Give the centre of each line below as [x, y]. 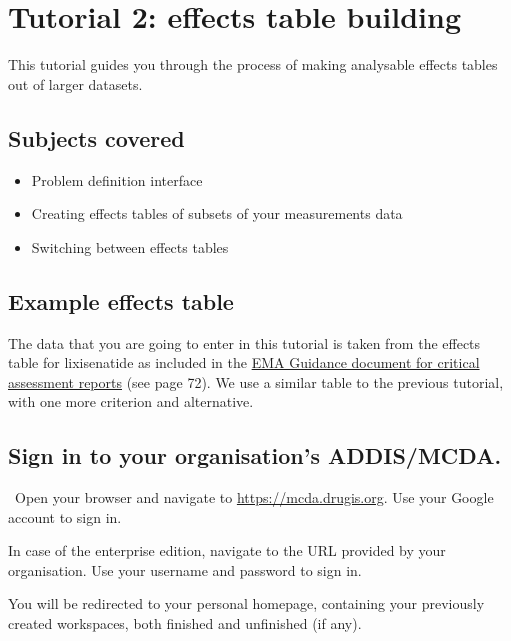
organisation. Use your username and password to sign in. [185, 569]
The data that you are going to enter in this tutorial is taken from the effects [244, 342]
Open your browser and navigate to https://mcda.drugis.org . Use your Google [254, 497]
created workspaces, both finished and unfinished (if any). [185, 623]
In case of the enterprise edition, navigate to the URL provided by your [227, 550]
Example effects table [121, 300]
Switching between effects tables [130, 246]
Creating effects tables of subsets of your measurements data [217, 213]
